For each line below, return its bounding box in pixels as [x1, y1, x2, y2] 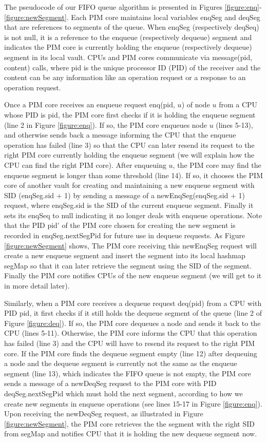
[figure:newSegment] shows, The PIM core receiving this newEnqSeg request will [4, 240, 257, 251]
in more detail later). [4, 280, 70, 291]
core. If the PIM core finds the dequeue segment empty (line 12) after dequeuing [4, 348, 257, 358]
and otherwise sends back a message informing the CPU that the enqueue [4, 129, 236, 140]
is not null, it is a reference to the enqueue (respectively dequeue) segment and [4, 31, 252, 42]
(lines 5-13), [216, 119, 253, 130]
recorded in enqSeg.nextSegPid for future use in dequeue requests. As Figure [4, 230, 245, 241]
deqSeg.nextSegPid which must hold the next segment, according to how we [4, 388, 243, 398]
